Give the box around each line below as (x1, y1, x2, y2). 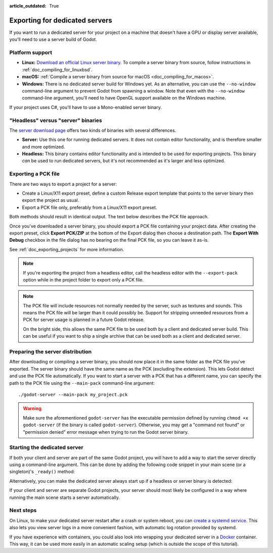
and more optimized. (22, 144, 65, 150)
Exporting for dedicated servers (9, 16, 112, 25)
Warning (23, 405, 41, 411)
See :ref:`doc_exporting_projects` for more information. (9, 246, 124, 252)
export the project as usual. (22, 197, 79, 203)
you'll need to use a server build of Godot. (9, 36, 97, 42)
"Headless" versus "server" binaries (9, 117, 102, 124)
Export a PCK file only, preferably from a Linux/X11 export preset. (22, 204, 157, 210)
